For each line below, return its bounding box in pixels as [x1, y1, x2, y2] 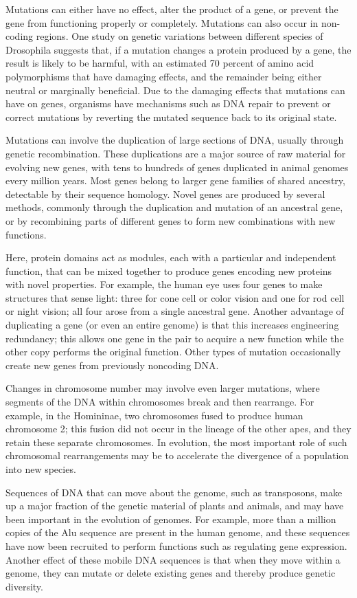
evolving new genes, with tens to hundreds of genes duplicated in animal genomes [5, 159, 349, 174]
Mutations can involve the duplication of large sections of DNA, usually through [5, 133, 344, 147]
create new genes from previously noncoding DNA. [5, 357, 219, 372]
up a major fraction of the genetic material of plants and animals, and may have [5, 498, 344, 513]
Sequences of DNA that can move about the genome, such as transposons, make [5, 485, 343, 499]
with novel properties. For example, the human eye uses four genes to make [5, 277, 323, 291]
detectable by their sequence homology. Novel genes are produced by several [5, 186, 325, 201]
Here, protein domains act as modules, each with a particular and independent [5, 250, 336, 265]
